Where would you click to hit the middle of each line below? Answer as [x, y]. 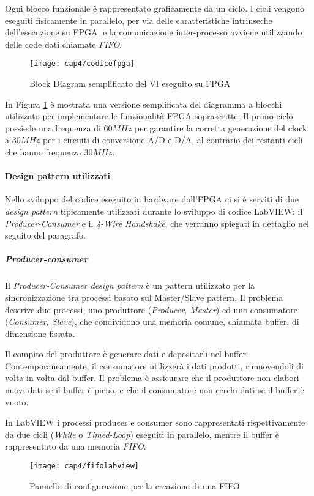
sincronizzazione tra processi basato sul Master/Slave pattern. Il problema [144, 297]
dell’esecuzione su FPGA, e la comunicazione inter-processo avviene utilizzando [154, 32]
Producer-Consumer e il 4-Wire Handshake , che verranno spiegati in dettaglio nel [157, 223]
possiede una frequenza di [53, 128]
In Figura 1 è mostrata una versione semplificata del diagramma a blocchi [144, 104]
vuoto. [17, 402]
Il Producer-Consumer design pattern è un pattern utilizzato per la [130, 285]
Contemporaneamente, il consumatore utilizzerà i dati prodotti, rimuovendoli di [154, 365]
